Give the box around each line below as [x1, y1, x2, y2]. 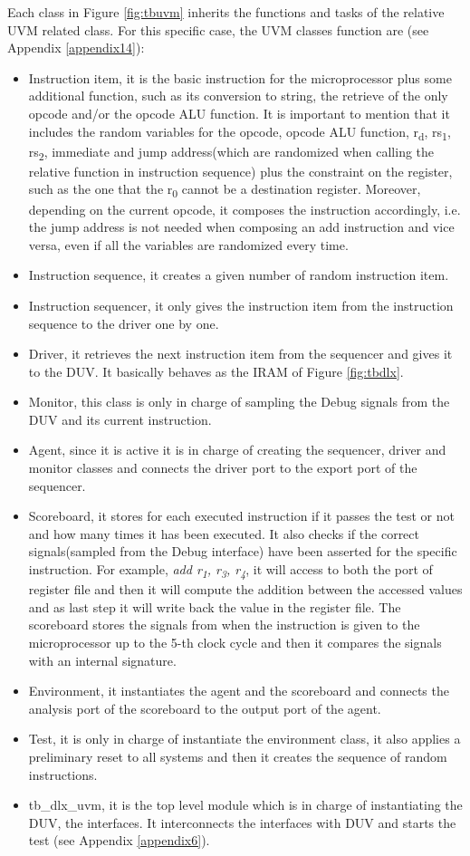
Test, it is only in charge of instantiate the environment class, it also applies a [28, 729, 461, 748]
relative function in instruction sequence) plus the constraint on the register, [28, 161, 453, 180]
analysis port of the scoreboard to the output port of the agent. [28, 698, 381, 717]
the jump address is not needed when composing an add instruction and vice [28, 217, 455, 236]
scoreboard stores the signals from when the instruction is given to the [28, 615, 420, 634]
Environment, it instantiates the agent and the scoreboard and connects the [28, 681, 449, 700]
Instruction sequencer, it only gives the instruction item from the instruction [28, 295, 454, 314]
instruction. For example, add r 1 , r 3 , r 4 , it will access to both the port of [28, 560, 433, 581]
